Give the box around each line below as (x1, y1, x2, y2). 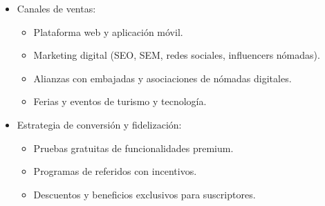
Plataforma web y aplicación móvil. (33, 24, 183, 39)
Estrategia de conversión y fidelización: (17, 117, 182, 131)
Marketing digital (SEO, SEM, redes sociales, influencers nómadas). (33, 48, 320, 62)
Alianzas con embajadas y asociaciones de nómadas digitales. (33, 71, 292, 85)
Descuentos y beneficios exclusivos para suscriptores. (33, 187, 256, 201)
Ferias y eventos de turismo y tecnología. (33, 94, 207, 109)
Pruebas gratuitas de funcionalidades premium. (33, 140, 234, 155)
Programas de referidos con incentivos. (33, 164, 197, 178)
